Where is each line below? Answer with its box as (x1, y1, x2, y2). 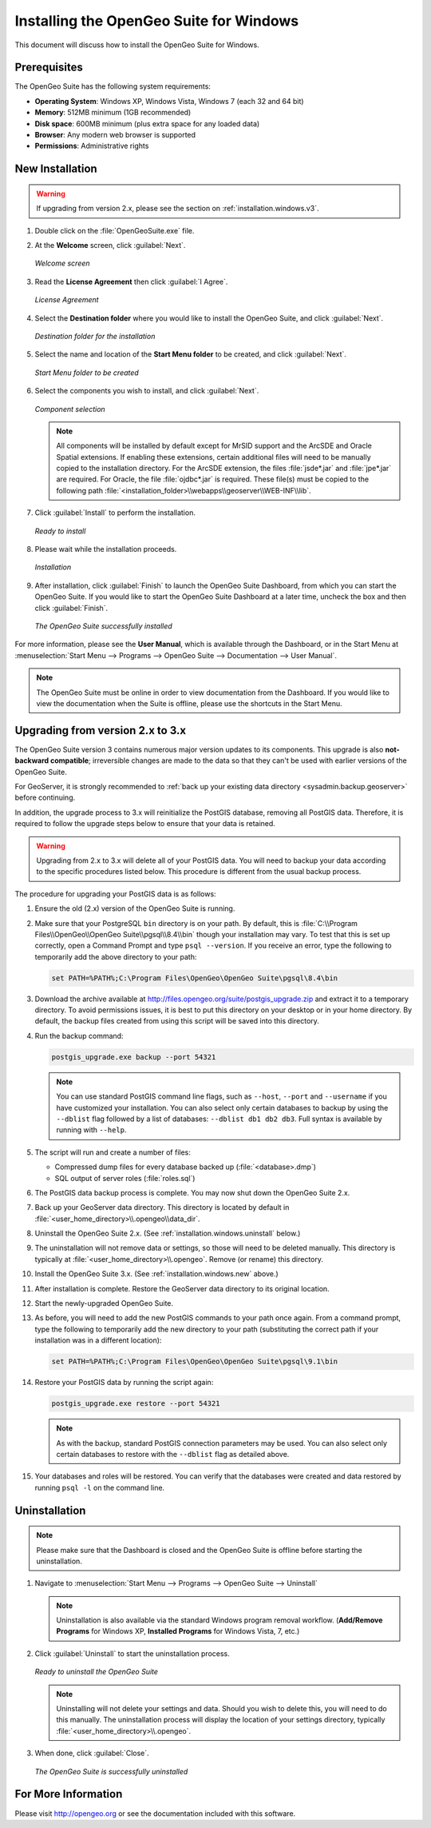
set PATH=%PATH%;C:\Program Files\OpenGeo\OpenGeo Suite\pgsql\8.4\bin (51, 973, 338, 983)
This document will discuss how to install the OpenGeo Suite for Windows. (14, 40, 259, 50)
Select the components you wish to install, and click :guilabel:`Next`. (34, 386, 259, 396)
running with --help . (56, 1125, 127, 1135)
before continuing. (14, 792, 76, 803)
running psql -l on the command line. (34, 1483, 165, 1492)
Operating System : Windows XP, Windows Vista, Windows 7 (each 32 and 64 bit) (34, 96, 304, 106)
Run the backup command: (34, 1031, 124, 1040)
